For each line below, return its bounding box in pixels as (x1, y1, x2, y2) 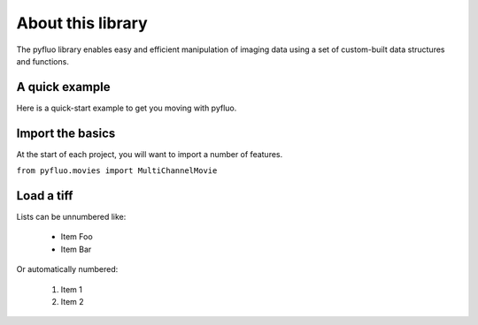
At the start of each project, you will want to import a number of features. (16, 148, 283, 159)
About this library (16, 13, 148, 33)
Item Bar (60, 244, 92, 254)
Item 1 (60, 283, 83, 295)
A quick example (16, 79, 111, 94)
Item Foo (60, 231, 93, 242)
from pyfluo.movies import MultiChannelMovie (16, 166, 218, 176)
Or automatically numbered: (16, 264, 119, 275)
